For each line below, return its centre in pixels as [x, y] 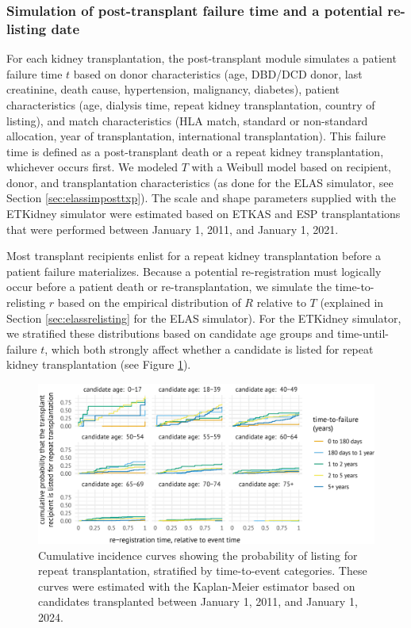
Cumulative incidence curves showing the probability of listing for [198, 555]
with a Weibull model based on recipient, [291, 167]
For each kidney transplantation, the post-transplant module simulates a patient [202, 58]
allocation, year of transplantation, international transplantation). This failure [196, 136]
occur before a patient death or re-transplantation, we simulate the [169, 287]
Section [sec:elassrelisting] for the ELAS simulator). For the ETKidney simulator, [204, 318]
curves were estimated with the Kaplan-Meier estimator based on [197, 586]
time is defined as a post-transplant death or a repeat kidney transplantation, [195, 151]
